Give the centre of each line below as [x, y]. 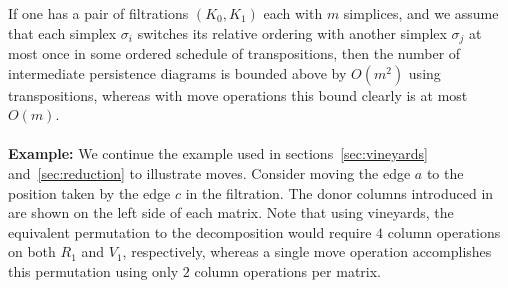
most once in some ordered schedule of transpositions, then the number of [234, 53]
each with [293, 13]
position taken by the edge [89, 192]
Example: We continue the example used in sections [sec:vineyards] [218, 153]
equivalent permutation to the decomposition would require [190, 231]
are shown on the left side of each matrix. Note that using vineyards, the [231, 212]
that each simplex [62, 32]
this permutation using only [93, 270]
